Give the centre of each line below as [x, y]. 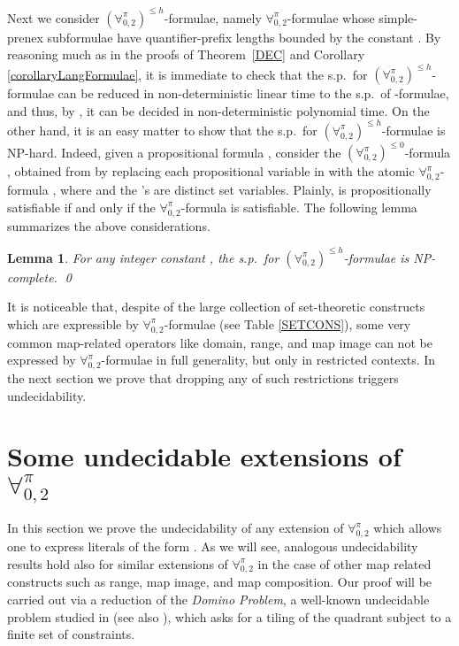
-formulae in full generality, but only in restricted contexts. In [268, 360]
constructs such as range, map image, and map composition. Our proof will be [220, 582]
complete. [32, 277]
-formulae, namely [213, 17]
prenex [25, 37]
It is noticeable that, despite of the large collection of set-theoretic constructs [216, 307]
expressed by [42, 360]
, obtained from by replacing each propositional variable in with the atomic [211, 171]
